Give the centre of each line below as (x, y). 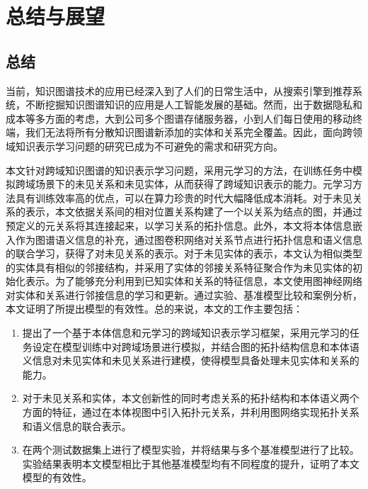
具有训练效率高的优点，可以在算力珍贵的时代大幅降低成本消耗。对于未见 (184, 197)
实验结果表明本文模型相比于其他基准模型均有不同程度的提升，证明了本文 (191, 463)
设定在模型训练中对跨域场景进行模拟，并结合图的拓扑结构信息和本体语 (196, 346)
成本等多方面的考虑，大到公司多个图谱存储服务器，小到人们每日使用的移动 (179, 118)
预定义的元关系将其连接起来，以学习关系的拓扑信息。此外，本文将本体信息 (179, 225)
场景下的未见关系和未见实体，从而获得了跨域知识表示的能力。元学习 (194, 184)
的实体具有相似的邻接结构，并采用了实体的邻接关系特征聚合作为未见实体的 (179, 267)
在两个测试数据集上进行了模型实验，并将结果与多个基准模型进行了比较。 (191, 450)
